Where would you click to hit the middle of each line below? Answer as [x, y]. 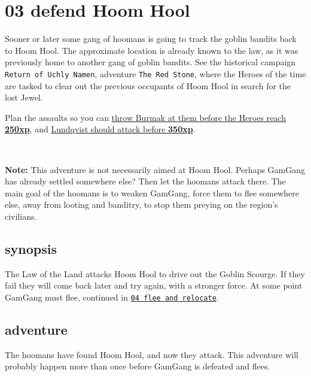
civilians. [21, 216]
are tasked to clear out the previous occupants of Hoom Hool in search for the [148, 85]
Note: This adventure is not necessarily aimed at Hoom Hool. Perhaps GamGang [155, 169]
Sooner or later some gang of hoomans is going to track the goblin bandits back [151, 39]
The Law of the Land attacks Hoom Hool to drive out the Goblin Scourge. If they [155, 273]
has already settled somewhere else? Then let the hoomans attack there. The [145, 181]
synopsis [31, 248]
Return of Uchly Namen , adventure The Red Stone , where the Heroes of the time [155, 73]
